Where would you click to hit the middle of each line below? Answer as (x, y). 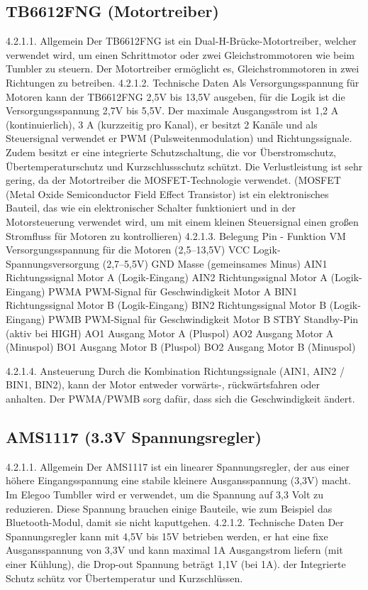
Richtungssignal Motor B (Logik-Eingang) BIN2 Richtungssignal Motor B (166, 305)
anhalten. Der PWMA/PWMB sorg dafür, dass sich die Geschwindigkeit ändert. (180, 399)
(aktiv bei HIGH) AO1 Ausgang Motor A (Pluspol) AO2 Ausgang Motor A (170, 333)
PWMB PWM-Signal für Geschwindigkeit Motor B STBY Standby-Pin (203, 319)
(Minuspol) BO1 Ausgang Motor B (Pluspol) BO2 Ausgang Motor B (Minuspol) (181, 347)
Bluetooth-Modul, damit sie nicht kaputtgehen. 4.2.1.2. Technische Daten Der (175, 522)
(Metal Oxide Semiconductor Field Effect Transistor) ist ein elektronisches (167, 193)
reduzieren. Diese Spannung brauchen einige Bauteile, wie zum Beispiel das (169, 508)
